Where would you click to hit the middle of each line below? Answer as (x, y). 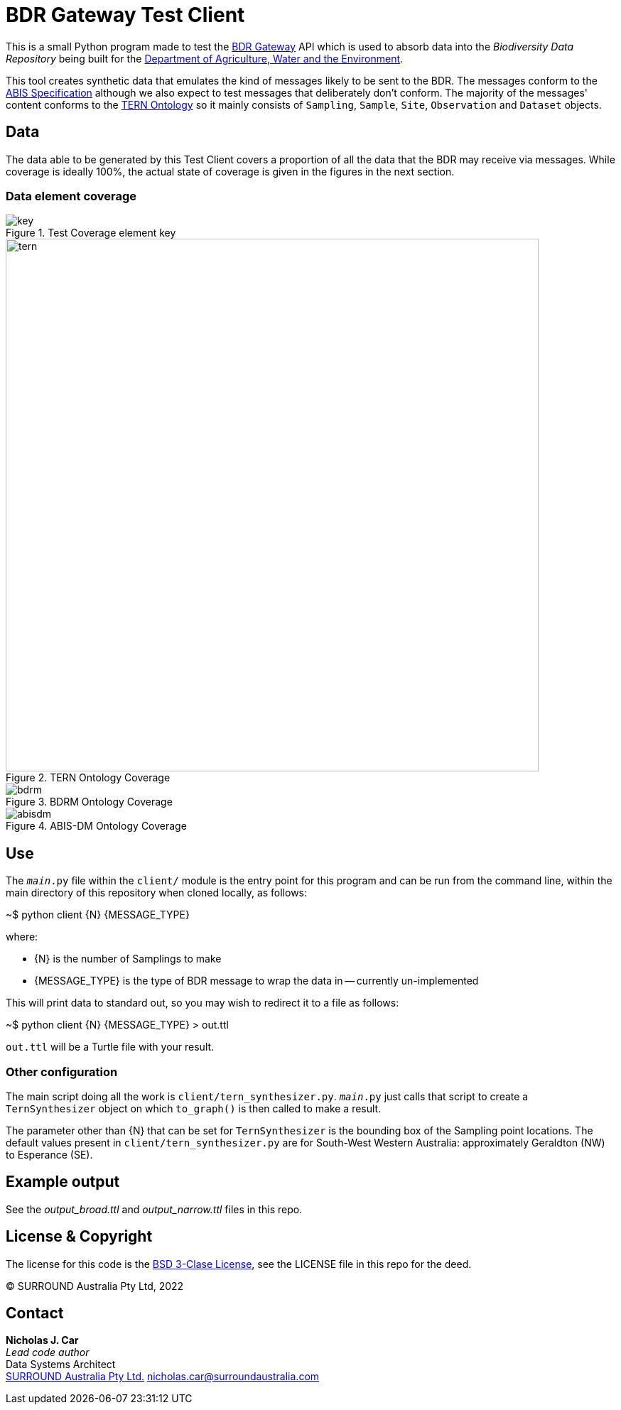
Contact (35, 1313)
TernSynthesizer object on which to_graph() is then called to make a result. (194, 1108)
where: (22, 937)
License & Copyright (79, 1237)
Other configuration (62, 1072)
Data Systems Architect (61, 1365)
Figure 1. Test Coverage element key (91, 233)
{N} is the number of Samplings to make (128, 959)
